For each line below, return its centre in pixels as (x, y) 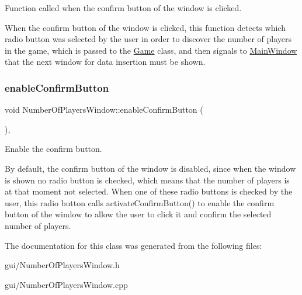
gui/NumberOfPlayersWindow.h (62, 265)
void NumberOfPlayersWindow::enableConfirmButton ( (104, 110)
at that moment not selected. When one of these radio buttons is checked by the (149, 191)
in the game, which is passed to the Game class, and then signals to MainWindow (151, 50)
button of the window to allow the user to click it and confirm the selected (138, 214)
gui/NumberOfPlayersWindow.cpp (66, 284)
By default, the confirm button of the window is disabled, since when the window (150, 168)
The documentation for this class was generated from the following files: (133, 245)
